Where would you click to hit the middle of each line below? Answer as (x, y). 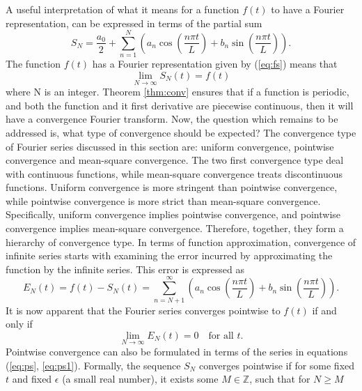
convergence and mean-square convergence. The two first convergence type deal (175, 160)
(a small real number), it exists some (140, 379)
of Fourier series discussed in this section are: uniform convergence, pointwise (170, 146)
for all (221, 336)
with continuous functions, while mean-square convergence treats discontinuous (174, 173)
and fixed (32, 379)
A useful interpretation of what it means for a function (123, 9)
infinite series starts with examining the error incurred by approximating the (169, 255)
